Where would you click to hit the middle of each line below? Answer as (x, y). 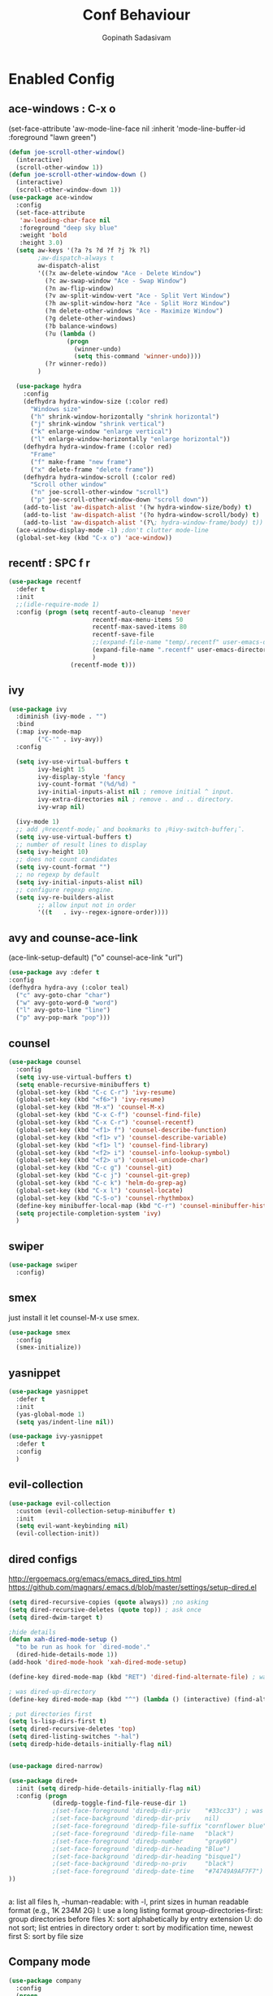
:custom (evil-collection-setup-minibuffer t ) (96, 1511)
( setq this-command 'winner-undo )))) (137, 357)
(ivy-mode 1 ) (38, 821)
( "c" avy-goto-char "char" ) (63, 995)
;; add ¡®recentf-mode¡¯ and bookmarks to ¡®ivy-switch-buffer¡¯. (130, 829)
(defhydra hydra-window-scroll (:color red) (100, 477)
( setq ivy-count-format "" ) (63, 867)
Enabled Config (62, 79)
